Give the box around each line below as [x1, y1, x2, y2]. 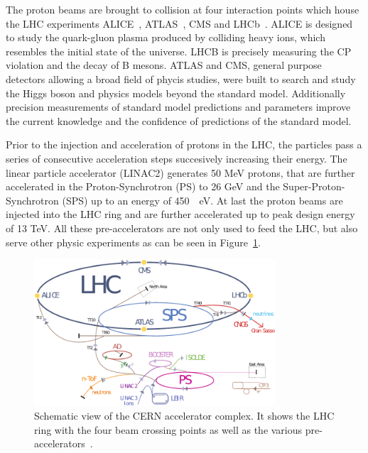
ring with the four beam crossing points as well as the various [34, 422, 303, 437]
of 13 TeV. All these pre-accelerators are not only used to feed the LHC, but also [6, 220, 358, 235]
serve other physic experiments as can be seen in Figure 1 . [6, 234, 261, 249]
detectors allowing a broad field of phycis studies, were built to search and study [6, 71, 356, 86]
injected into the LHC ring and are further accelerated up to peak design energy [6, 207, 355, 222]
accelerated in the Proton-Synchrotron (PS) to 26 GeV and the [6, 179, 280, 194]
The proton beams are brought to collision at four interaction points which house [6, 2, 359, 16]
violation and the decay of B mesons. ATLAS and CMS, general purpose [6, 58, 322, 72]
